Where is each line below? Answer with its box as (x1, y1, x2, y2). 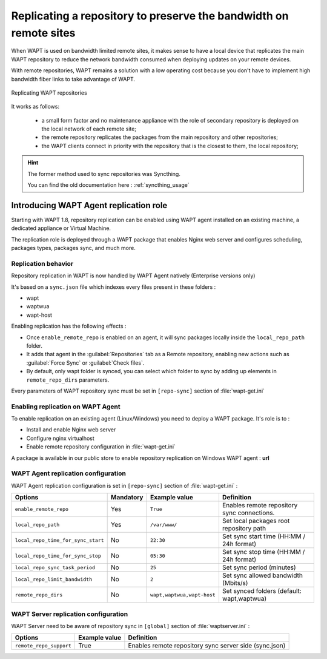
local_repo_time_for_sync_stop (15, 552, 101, 559)
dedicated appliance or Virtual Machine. (11, 225, 111, 232)
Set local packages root (222, 516, 290, 525)
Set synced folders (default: (222, 587, 302, 595)
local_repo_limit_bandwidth (15, 576, 93, 583)
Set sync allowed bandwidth (222, 571, 303, 580)
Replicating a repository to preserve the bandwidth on (11, 9, 289, 22)
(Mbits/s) (222, 579, 248, 587)
